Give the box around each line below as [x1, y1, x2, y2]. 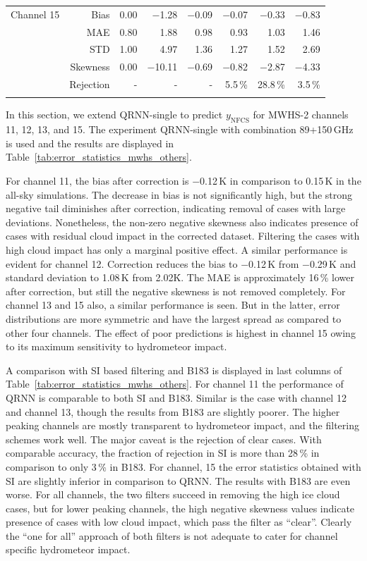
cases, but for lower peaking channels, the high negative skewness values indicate [6, 500, 355, 515]
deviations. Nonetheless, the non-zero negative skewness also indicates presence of [6, 214, 359, 229]
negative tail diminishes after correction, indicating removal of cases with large [6, 201, 346, 216]
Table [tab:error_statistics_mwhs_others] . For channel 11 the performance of [6, 376, 344, 391]
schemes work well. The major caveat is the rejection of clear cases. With [6, 431, 322, 446]
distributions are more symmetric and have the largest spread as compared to [6, 311, 342, 326]
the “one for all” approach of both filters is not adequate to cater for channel [6, 528, 338, 543]
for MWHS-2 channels [253, 107, 349, 122]
